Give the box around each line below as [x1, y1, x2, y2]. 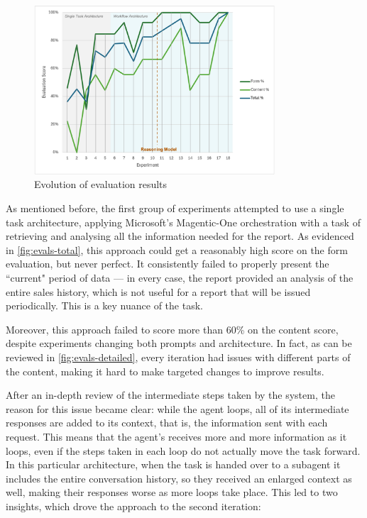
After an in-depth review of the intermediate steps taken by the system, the [6, 387, 335, 402]
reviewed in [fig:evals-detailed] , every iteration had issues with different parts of [6, 349, 351, 364]
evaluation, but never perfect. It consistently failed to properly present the [6, 256, 329, 271]
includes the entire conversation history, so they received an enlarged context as [6, 470, 352, 485]
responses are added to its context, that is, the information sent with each [6, 415, 328, 430]
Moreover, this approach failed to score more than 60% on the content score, [6, 321, 339, 336]
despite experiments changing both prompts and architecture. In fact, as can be [6, 336, 352, 351]
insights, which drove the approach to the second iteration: [6, 498, 261, 513]
